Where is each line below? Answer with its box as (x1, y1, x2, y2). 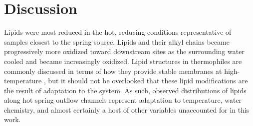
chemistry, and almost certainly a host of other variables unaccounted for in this (4, 104, 250, 115)
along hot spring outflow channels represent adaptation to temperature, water (4, 95, 242, 105)
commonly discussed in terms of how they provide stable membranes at (4, 65, 222, 76)
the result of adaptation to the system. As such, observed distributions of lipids (4, 85, 247, 95)
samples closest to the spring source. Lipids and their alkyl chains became (4, 36, 230, 47)
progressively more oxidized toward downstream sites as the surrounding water (4, 46, 245, 57)
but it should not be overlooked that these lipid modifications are (48, 75, 248, 86)
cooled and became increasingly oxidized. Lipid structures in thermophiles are (4, 56, 242, 66)
